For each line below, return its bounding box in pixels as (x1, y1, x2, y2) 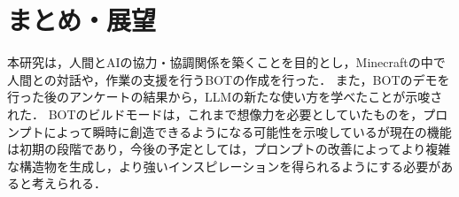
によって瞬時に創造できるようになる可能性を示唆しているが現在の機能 (43, 122, 452, 140)
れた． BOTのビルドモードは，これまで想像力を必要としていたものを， (7, 104, 424, 123)
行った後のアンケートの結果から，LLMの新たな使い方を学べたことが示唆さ (7, 87, 443, 106)
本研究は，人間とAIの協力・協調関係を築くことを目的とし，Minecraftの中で (7, 53, 446, 72)
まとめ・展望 (7, 2, 157, 38)
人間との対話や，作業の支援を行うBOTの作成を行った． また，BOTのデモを (7, 70, 450, 88)
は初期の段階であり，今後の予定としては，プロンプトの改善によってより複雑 (7, 140, 451, 158)
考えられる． (31, 174, 106, 193)
